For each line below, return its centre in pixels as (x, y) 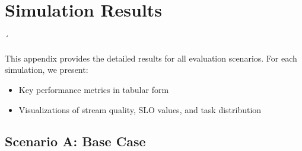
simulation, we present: (47, 70)
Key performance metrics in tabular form (94, 89)
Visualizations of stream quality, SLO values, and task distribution (140, 109)
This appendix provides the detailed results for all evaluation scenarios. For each (151, 58)
